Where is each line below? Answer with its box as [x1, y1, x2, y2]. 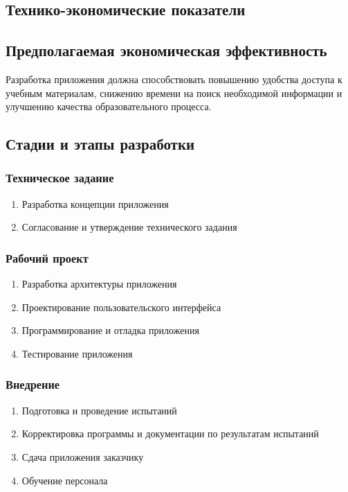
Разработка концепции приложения [21, 196, 169, 211]
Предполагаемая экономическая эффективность [6, 39, 327, 61]
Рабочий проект [6, 249, 89, 266]
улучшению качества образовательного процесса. [6, 99, 212, 114]
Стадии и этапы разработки [6, 133, 195, 155]
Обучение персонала [21, 473, 108, 487]
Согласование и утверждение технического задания [21, 220, 237, 234]
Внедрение [6, 376, 60, 393]
